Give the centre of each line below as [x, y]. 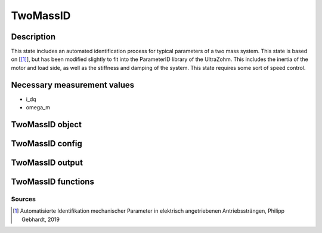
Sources [23, 199]
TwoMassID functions [53, 182]
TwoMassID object [46, 125]
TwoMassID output [47, 162]
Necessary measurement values [73, 85]
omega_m [38, 108]
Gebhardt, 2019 [41, 219]
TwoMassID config [47, 143]
